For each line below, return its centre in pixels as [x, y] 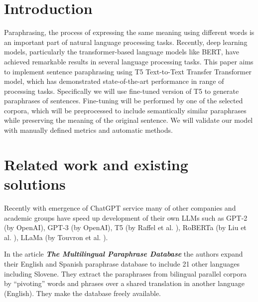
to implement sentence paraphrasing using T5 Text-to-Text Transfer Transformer [128, 71]
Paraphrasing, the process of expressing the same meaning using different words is [129, 32]
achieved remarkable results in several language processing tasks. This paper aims [129, 61]
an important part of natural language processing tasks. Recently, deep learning [126, 42]
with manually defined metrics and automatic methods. [88, 130]
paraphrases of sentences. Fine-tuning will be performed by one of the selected [124, 101]
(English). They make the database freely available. [82, 293]
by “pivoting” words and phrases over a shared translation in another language [124, 283]
